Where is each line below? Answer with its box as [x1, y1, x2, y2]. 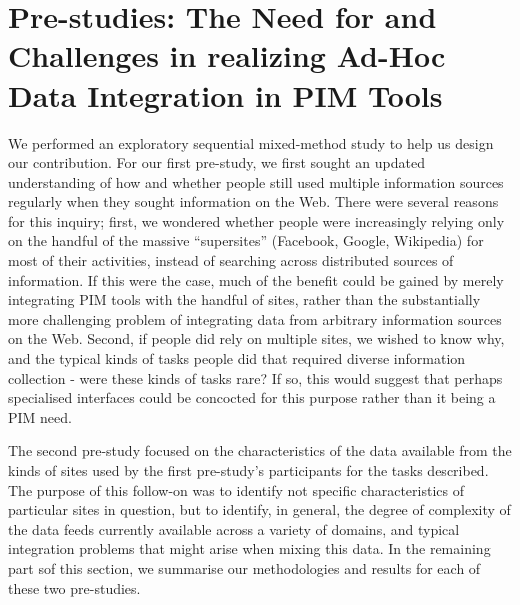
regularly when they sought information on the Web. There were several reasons [8, 191, 499, 212]
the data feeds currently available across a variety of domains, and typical [8, 518, 460, 539]
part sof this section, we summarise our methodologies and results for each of [8, 557, 481, 578]
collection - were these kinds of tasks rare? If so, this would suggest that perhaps [8, 367, 503, 388]
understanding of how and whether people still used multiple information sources [8, 171, 504, 192]
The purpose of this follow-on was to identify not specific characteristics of [8, 479, 464, 500]
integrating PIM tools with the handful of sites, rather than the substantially [8, 289, 481, 310]
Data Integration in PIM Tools [8, 74, 443, 115]
